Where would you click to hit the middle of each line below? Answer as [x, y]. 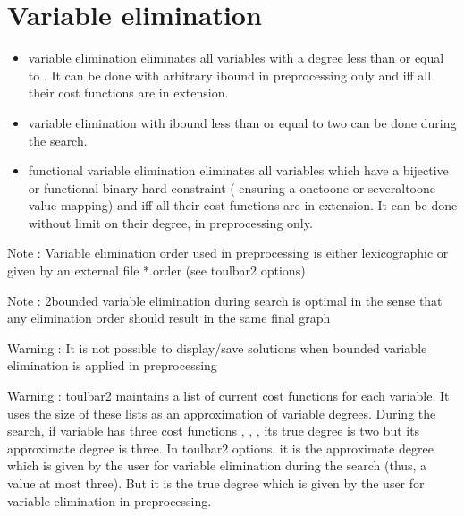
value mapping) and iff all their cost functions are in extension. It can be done [243, 205]
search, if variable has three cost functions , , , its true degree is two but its [214, 431]
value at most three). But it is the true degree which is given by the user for [216, 483]
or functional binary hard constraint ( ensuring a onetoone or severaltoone [232, 187]
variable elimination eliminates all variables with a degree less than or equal [236, 58]
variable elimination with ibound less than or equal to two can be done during [242, 122]
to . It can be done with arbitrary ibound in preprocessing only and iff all [230, 75]
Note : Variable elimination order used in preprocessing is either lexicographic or [228, 253]
